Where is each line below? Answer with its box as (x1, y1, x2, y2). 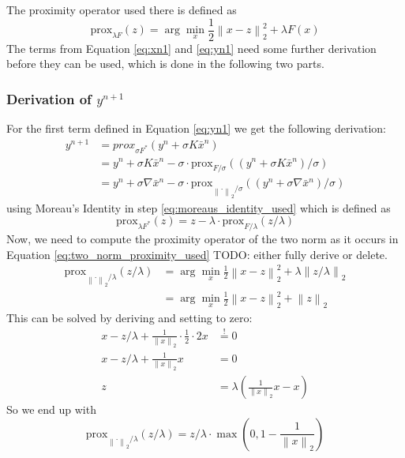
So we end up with (6, 401, 96, 418)
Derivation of (6, 88, 92, 108)
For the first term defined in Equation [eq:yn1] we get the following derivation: (6, 120, 386, 137)
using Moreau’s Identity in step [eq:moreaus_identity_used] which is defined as (6, 199, 391, 216)
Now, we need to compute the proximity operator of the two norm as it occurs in (6, 231, 399, 247)
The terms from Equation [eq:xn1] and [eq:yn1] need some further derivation (6, 39, 377, 56)
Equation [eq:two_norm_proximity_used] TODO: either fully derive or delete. (6, 246, 388, 262)
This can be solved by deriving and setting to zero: (6, 310, 253, 326)
